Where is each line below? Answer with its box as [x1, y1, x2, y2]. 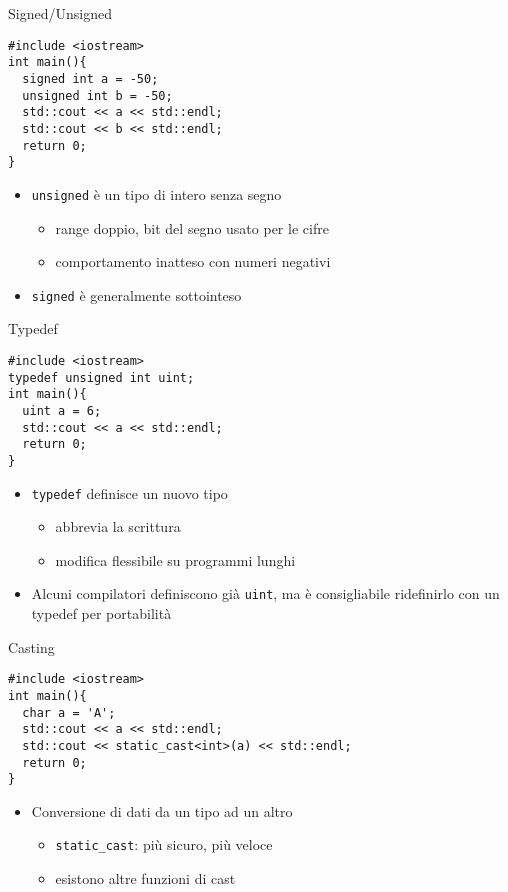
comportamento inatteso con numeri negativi [55, 251, 331, 272]
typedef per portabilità [31, 603, 172, 624]
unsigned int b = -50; [22, 88, 173, 103]
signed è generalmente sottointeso [31, 284, 242, 305]
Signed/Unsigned [8, 3, 112, 23]
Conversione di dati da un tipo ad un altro [31, 800, 293, 821]
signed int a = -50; [22, 71, 159, 86]
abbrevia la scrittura [55, 516, 181, 537]
